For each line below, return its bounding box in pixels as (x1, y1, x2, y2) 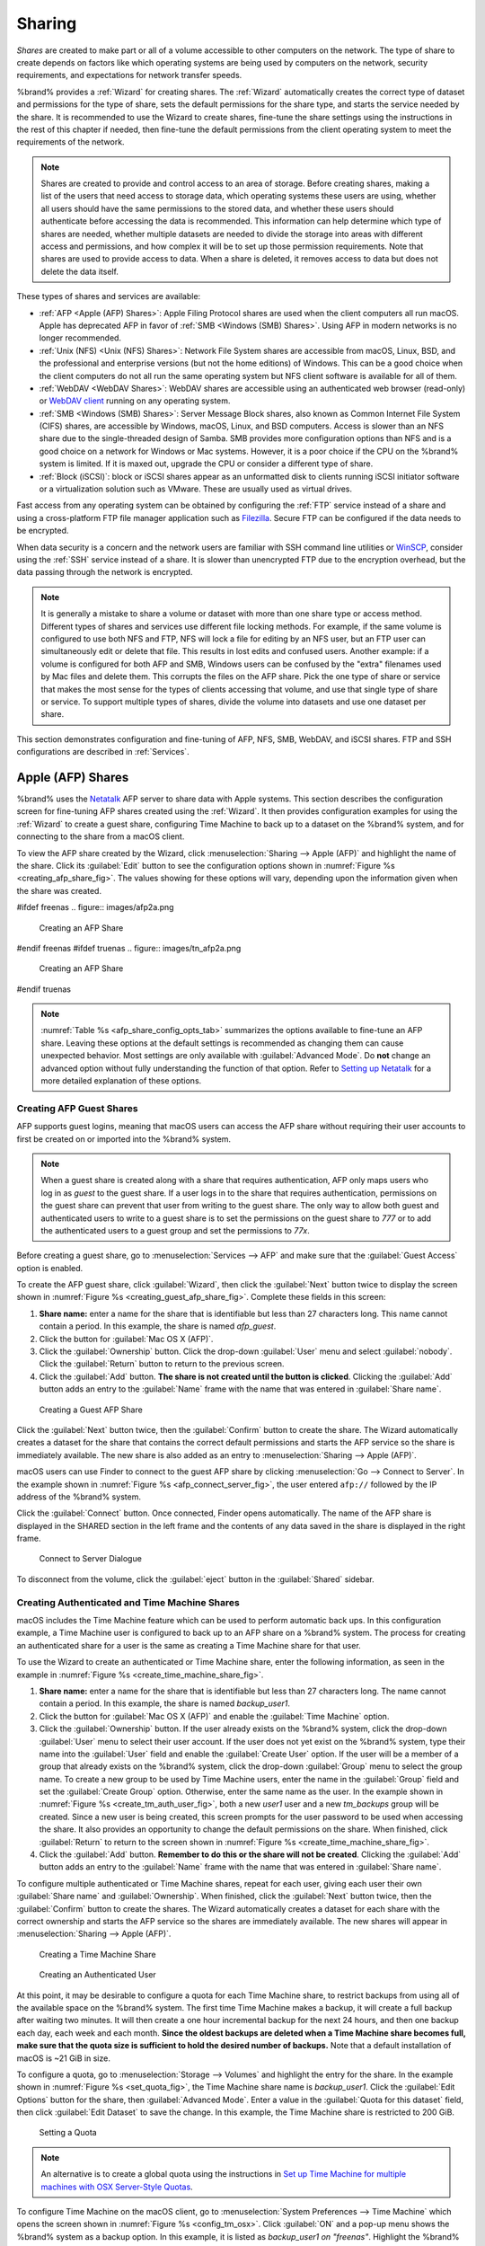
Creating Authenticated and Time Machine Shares (16, 1596, 240, 1608)
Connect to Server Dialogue (39, 1553, 143, 1564)
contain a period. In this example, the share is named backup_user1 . (39, 1698, 291, 1709)
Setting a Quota (39, 2127, 98, 2138)
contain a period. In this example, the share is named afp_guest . (39, 1321, 277, 1331)
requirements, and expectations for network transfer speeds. (16, 70, 242, 81)
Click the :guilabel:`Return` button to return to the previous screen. (39, 1358, 285, 1369)
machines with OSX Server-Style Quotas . (40, 2181, 193, 2192)
